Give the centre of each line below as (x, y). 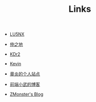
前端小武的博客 (25, 84)
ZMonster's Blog (26, 94)
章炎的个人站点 (25, 74)
